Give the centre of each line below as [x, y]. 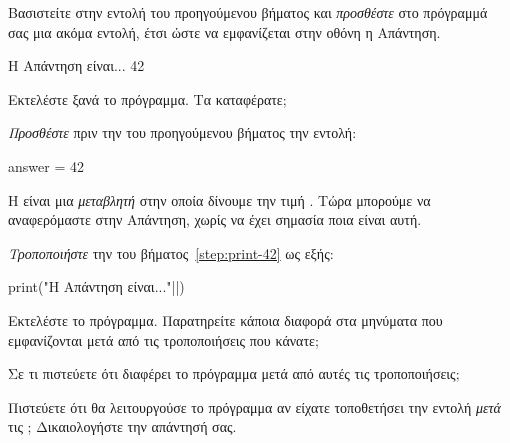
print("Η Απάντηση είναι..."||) [96, 286]
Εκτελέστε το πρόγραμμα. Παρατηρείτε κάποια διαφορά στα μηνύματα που [225, 319]
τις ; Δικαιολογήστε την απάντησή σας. [122, 426]
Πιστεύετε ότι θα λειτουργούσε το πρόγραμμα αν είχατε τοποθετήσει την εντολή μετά [254, 406]
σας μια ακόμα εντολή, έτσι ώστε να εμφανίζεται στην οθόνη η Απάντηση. [224, 31]
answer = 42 [46, 165]
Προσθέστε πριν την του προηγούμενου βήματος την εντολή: [182, 132]
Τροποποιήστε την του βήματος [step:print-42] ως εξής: [171, 252]
